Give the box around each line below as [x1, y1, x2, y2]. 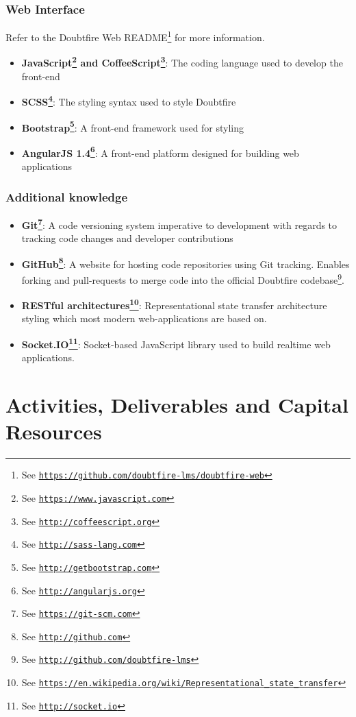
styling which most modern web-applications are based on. [21, 311, 267, 326]
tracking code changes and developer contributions [21, 231, 233, 245]
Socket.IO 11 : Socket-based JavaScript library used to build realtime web [21, 335, 331, 351]
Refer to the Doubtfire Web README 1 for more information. [5, 28, 265, 44]
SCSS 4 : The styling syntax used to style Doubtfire [21, 93, 236, 108]
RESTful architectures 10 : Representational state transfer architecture [21, 296, 327, 312]
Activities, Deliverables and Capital [5, 391, 348, 419]
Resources [5, 417, 102, 446]
